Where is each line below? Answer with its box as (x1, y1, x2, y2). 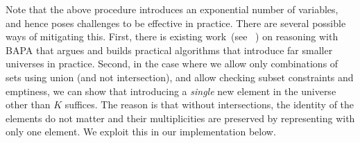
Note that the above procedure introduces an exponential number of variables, (6, 2, 338, 16)
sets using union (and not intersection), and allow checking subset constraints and (6, 69, 354, 84)
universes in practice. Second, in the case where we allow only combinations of (6, 56, 338, 71)
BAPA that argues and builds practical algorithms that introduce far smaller (6, 42, 333, 57)
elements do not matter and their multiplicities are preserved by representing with (6, 110, 355, 125)
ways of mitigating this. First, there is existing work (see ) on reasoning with (6, 29, 338, 44)
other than (6, 97, 51, 112)
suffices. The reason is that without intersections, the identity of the (65, 97, 354, 112)
